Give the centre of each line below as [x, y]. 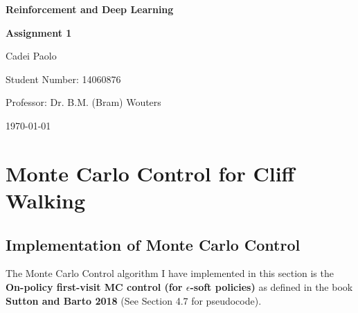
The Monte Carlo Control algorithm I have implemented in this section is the [170, 273]
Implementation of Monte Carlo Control [153, 244]
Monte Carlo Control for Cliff [150, 173]
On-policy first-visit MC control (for [94, 286]
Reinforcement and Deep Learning [90, 9]
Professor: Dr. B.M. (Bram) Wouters [83, 102]
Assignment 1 [39, 32]
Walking [46, 200]
